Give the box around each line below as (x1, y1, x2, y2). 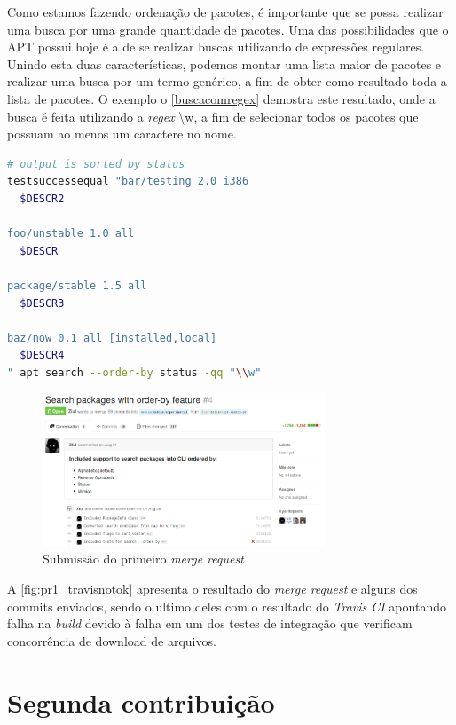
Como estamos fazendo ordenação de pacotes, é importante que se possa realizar (7, 3, 444, 20)
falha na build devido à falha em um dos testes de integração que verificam (7, 614, 413, 633)
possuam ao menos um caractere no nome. (7, 124, 237, 143)
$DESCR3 (20, 296, 65, 310)
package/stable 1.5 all (7, 279, 147, 292)
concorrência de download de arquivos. (7, 631, 216, 650)
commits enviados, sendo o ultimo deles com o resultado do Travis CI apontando (7, 596, 446, 615)
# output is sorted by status (7, 157, 185, 170)
